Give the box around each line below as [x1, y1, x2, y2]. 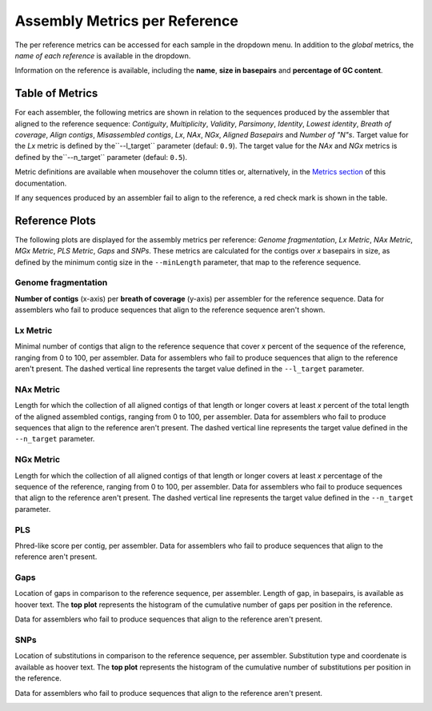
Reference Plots [14, 214, 96, 227]
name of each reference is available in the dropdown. [14, 50, 191, 60]
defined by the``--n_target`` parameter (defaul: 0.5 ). [14, 152, 188, 162]
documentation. [14, 178, 67, 188]
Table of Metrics [14, 86, 98, 100]
